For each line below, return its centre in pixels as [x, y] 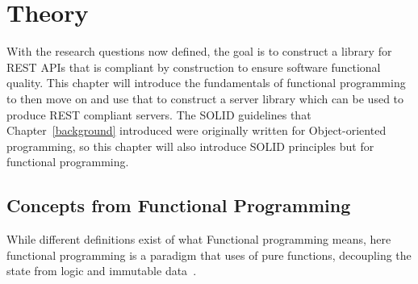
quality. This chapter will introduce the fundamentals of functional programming [206, 83]
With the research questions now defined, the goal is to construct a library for [199, 51]
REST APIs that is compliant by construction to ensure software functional [194, 67]
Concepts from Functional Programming [179, 205]
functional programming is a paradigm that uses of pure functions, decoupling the [209, 255]
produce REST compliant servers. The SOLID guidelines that [159, 114]
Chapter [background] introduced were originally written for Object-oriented [196, 130]
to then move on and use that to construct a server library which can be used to [205, 98]
